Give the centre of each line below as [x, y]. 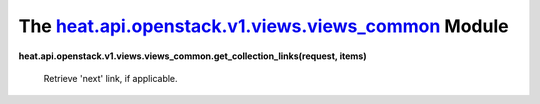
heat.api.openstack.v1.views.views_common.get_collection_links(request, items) [192, 56]
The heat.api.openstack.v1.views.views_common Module [263, 26]
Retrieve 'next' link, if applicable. [111, 78]
